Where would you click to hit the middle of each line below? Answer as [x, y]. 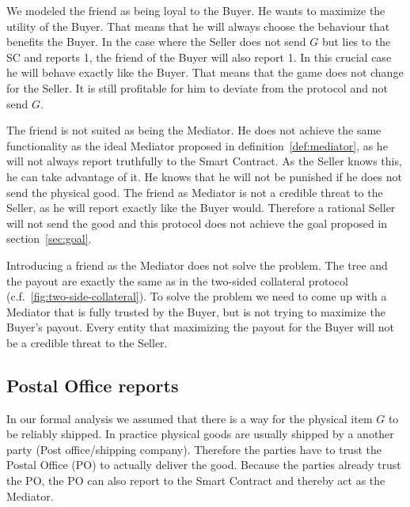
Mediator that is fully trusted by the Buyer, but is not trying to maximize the [196, 311]
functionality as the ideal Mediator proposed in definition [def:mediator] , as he [197, 145]
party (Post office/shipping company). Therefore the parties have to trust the [194, 449]
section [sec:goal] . [49, 238]
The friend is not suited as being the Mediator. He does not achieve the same [194, 130]
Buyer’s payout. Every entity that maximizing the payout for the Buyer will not [201, 327]
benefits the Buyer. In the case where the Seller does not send [156, 42]
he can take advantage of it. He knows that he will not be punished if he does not [204, 176]
